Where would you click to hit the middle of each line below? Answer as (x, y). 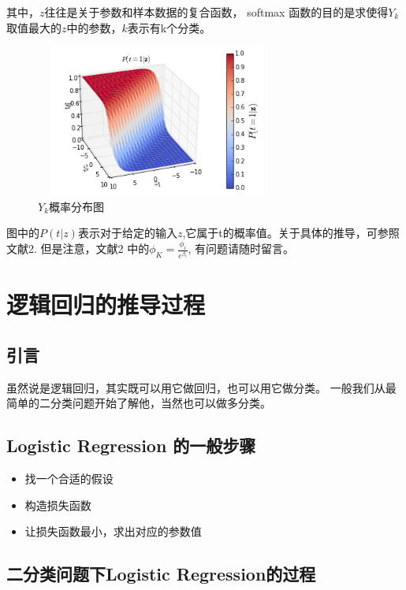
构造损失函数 (58, 505)
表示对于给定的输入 (127, 233)
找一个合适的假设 (69, 479)
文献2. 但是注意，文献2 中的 (78, 249)
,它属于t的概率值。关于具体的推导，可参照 (291, 233)
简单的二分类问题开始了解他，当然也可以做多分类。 (139, 403)
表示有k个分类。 (169, 27)
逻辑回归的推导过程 (106, 304)
